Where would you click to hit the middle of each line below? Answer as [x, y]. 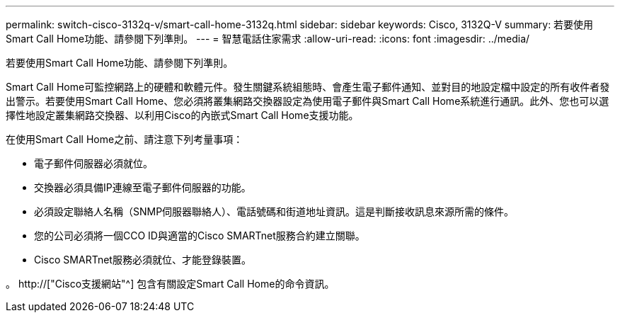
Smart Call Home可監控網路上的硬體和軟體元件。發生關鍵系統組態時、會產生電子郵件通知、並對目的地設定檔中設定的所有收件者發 [308, 87]
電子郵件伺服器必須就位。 [93, 163]
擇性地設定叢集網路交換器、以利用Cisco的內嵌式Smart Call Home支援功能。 [182, 115]
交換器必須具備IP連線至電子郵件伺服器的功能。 [143, 187]
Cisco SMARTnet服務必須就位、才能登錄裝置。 [143, 260]
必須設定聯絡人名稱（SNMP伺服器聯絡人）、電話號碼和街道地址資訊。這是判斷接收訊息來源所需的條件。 [274, 211]
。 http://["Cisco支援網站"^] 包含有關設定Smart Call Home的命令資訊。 [170, 284]
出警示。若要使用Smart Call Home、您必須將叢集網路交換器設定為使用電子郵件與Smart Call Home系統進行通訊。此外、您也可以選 [308, 101]
